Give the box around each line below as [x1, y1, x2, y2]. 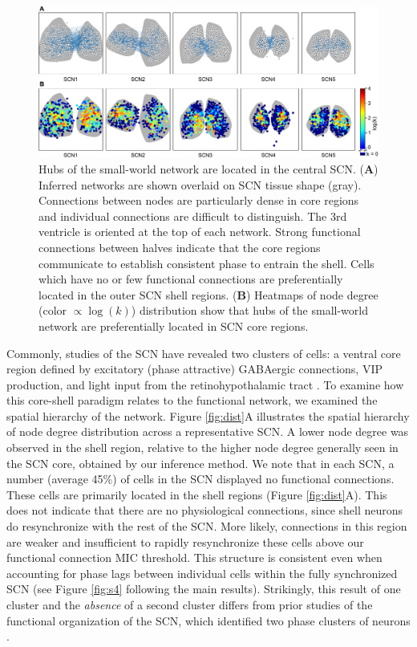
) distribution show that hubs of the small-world [131, 302, 368, 319]
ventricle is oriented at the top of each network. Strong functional [38, 223, 361, 240]
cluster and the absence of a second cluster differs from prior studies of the [6, 596, 373, 613]
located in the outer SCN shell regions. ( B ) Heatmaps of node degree [38, 286, 379, 303]
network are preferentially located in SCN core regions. [38, 317, 309, 334]
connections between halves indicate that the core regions [38, 238, 321, 255]
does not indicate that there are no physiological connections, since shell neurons [6, 502, 403, 519]
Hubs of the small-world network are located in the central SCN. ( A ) [38, 160, 379, 177]
